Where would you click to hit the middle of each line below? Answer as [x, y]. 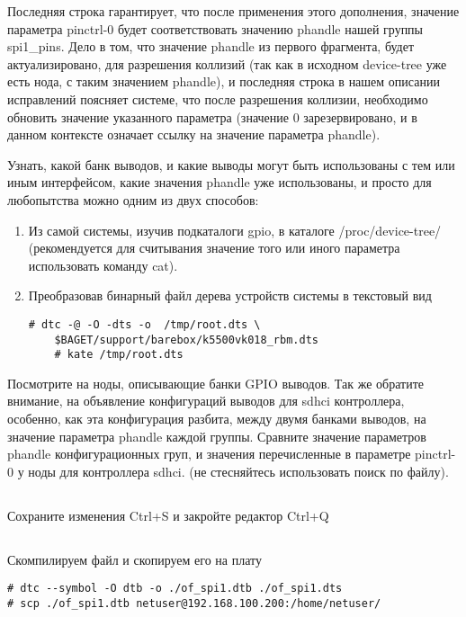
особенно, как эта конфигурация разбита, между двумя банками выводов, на [217, 419]
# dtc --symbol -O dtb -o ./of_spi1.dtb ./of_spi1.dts [175, 589]
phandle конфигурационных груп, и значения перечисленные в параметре [209, 454]
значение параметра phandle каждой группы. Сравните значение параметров [217, 436]
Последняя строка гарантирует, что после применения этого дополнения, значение [233, 11]
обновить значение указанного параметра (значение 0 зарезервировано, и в [212, 116]
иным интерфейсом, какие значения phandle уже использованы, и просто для [220, 182]
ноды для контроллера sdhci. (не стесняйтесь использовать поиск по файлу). [238, 471]
